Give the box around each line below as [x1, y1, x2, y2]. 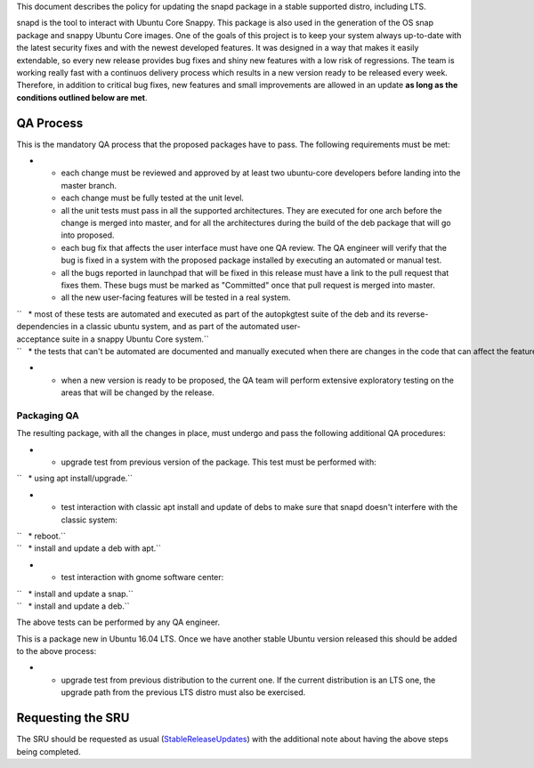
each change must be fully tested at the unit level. [61, 192, 245, 204]
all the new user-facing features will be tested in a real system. [61, 292, 291, 303]
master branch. [61, 180, 117, 190]
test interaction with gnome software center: [61, 572, 224, 583]
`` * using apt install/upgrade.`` [16, 473, 133, 484]
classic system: [61, 514, 117, 525]
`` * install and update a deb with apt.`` [16, 543, 162, 554]
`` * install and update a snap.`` [16, 588, 133, 599]
